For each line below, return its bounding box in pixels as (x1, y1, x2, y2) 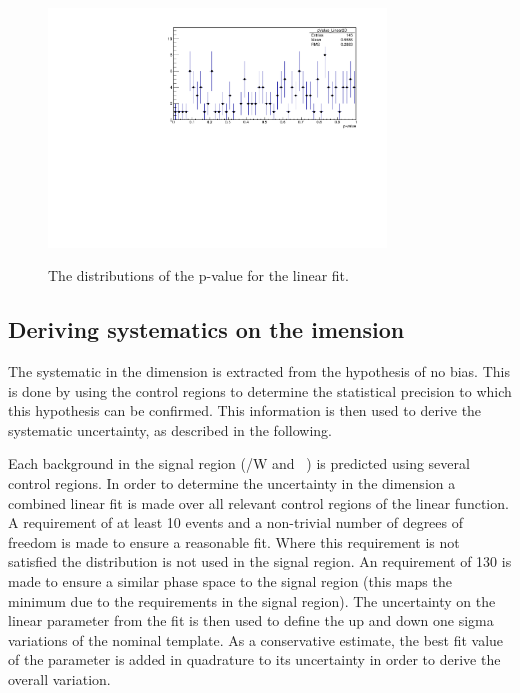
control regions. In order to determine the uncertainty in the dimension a (8, 473, 456, 494)
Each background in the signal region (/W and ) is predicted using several (8, 453, 470, 474)
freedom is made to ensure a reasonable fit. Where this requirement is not (8, 531, 460, 552)
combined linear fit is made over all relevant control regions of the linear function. (8, 492, 509, 513)
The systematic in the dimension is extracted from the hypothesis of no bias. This (8, 361, 510, 382)
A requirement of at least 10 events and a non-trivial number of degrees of (8, 512, 464, 533)
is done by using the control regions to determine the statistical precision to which (8, 380, 512, 401)
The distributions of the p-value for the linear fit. (48, 265, 349, 286)
